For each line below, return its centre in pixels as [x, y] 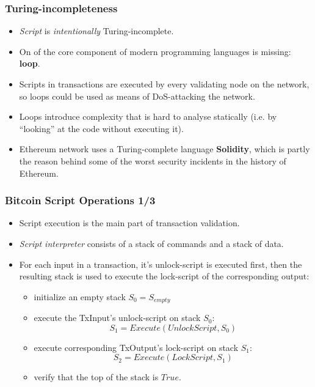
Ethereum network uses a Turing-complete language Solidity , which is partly [165, 149]
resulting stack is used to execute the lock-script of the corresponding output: [164, 276]
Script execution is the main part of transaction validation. [129, 223]
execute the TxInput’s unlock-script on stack [117, 318]
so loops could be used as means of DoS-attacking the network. [137, 96]
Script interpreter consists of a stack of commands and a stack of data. [151, 243]
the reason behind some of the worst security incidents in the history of [153, 160]
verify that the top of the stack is [96, 377]
